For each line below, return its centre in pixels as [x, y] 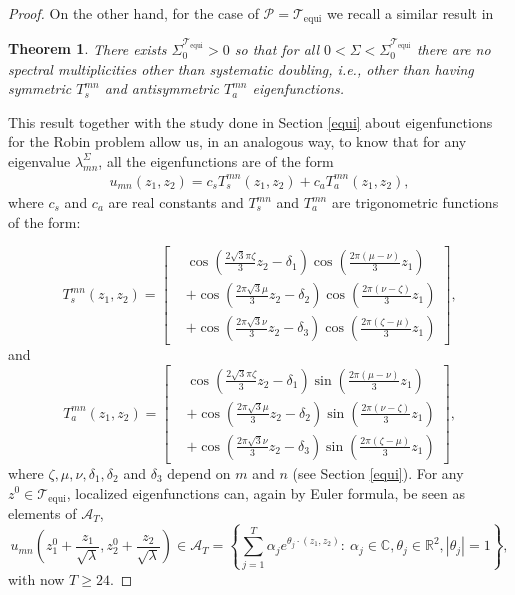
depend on [199, 472]
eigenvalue [39, 160]
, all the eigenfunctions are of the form [216, 160]
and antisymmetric [161, 88]
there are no [453, 48]
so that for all [277, 48]
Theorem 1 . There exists [87, 48]
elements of [42, 513]
